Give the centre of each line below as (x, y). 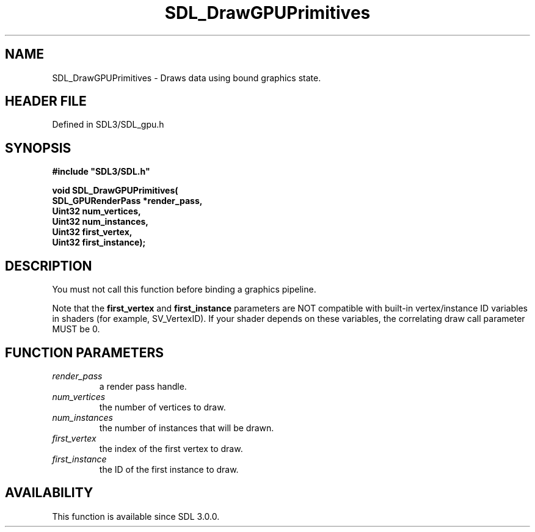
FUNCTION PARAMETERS (84, 352)
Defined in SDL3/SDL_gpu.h (108, 125)
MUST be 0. (76, 329)
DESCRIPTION (49, 266)
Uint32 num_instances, (100, 222)
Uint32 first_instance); (99, 242)
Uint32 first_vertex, (92, 232)
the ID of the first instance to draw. (169, 469)
